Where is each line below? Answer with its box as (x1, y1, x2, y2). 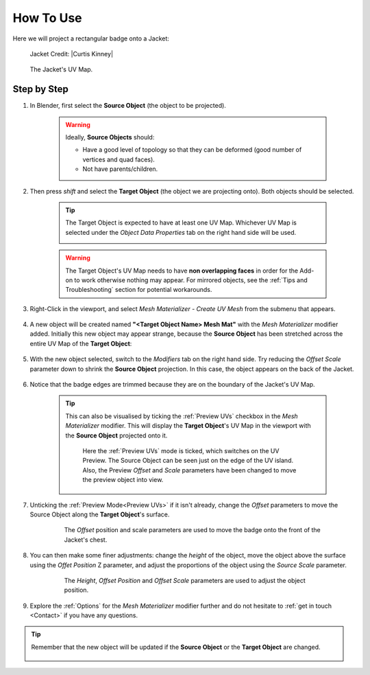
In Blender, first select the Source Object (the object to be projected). (29, 102, 226, 110)
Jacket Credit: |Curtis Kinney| (29, 49, 113, 58)
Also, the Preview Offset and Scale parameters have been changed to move (82, 466, 297, 474)
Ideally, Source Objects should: (65, 133, 155, 141)
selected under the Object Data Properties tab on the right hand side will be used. (65, 228, 297, 236)
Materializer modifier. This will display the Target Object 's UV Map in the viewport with (65, 422, 311, 430)
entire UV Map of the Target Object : (29, 339, 132, 347)
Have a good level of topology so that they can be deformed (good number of (82, 146, 302, 154)
